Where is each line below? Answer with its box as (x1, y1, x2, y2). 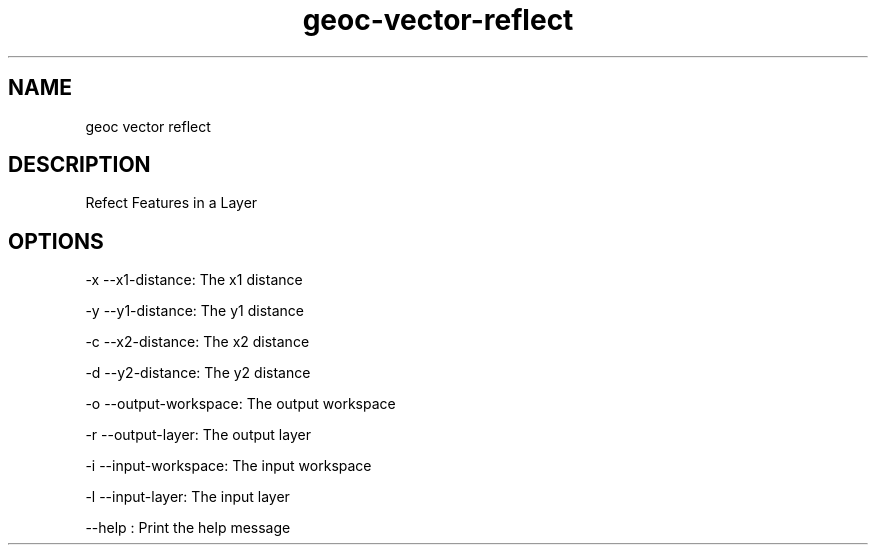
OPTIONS (8, 228, 104, 254)
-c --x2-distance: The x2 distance (85, 333, 310, 351)
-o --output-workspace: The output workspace (85, 395, 396, 413)
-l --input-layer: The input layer (85, 488, 290, 506)
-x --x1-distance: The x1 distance (85, 271, 303, 289)
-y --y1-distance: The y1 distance (85, 302, 304, 320)
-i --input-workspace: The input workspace (85, 457, 372, 475)
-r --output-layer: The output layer (85, 426, 311, 444)
